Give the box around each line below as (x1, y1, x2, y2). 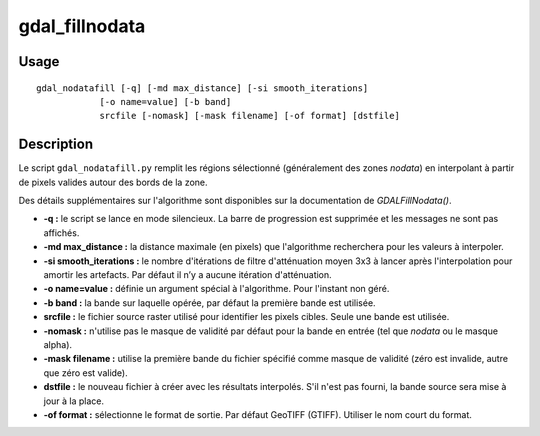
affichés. (43, 226, 80, 239)
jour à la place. (43, 395, 105, 407)
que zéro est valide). (43, 366, 129, 379)
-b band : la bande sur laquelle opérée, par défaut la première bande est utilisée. (43, 296, 376, 309)
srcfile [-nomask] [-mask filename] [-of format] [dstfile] (99, 110, 400, 122)
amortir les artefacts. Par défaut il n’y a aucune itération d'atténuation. (43, 268, 332, 280)
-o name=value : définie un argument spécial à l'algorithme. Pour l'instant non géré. (43, 283, 390, 295)
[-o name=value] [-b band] (99, 96, 232, 107)
